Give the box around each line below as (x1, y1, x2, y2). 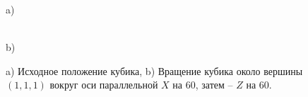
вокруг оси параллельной (49, 77, 158, 92)
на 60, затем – (172, 77, 233, 92)
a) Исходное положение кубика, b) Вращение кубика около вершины (6, 63, 303, 78)
